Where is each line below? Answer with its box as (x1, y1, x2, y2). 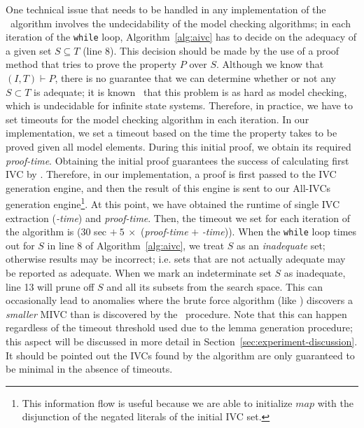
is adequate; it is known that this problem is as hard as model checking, (34, 84, 347, 99)
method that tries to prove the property (6, 57, 177, 71)
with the (317, 395, 353, 410)
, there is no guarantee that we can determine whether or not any (55, 71, 336, 85)
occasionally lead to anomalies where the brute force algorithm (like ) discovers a (6, 293, 353, 308)
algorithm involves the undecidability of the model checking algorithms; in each (10, 15, 351, 30)
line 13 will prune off (6, 279, 94, 294)
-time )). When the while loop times (202, 224, 357, 239)
